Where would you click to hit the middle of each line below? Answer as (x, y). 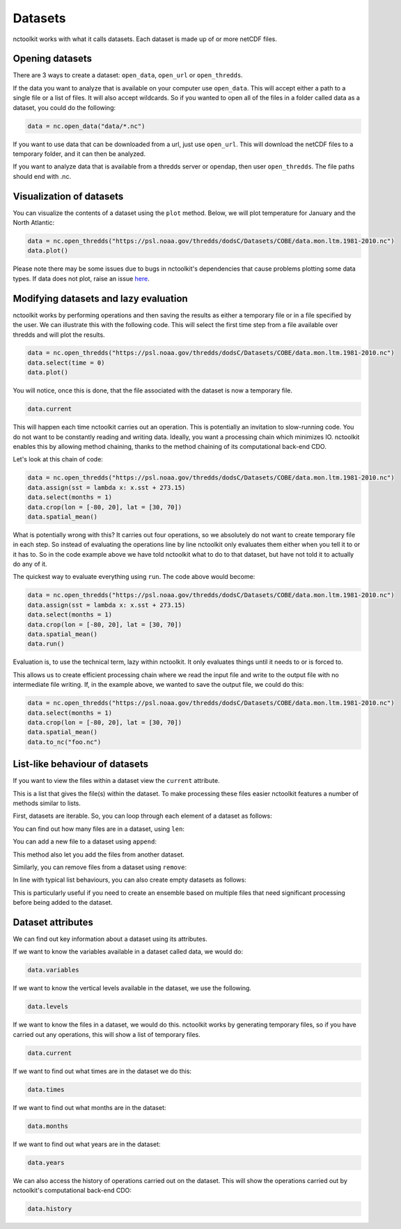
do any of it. (30, 564)
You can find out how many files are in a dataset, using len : (99, 829)
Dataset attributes (53, 922)
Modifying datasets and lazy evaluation (100, 298)
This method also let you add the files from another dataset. (99, 854)
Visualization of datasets (68, 196)
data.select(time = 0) (66, 363)
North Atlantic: (34, 223)
